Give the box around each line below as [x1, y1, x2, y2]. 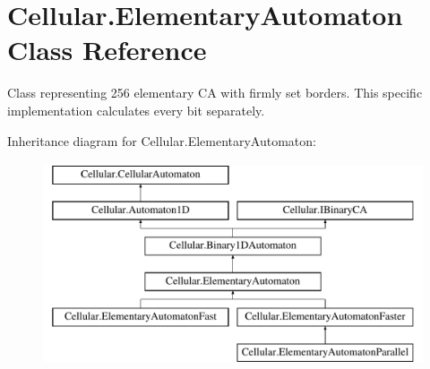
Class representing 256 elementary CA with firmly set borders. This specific [7, 83, 423, 102]
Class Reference [7, 31, 207, 68]
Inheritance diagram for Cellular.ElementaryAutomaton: [7, 131, 316, 150]
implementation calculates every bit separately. [7, 100, 265, 119]
